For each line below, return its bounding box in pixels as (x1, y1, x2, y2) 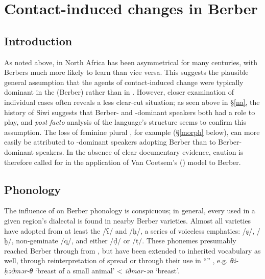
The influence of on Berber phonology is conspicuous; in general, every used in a (4, 205, 255, 216)
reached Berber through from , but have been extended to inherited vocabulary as (4, 245, 261, 256)
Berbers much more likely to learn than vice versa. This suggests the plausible (4, 67, 249, 77)
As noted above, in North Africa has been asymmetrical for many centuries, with (4, 57, 257, 67)
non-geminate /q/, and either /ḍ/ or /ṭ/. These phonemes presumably (16, 235, 236, 246)
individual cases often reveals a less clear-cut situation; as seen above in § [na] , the (4, 96, 260, 107)
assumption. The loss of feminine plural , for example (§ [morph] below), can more (4, 126, 260, 137)
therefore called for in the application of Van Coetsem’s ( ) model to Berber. (4, 156, 241, 167)
